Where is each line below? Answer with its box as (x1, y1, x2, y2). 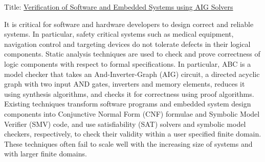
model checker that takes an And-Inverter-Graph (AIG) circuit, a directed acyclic (4, 68, 260, 79)
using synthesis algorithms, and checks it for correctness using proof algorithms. (4, 88, 254, 99)
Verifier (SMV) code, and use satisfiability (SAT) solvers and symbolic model (4, 118, 246, 129)
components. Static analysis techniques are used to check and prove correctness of (4, 48, 260, 59)
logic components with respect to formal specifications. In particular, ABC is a (4, 58, 251, 69)
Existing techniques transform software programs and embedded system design (4, 98, 251, 109)
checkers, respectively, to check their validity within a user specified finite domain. (4, 128, 261, 139)
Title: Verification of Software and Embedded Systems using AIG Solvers (4, 2, 233, 12)
